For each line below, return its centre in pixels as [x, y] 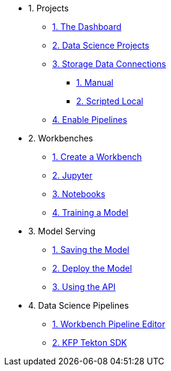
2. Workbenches [61, 138]
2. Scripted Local [110, 101]
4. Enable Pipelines [90, 120]
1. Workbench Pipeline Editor [109, 324]
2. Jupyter [73, 175]
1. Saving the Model [91, 250]
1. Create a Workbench [97, 157]
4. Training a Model [90, 212]
